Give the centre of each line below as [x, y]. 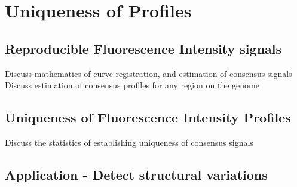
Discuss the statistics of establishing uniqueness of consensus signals [129, 142]
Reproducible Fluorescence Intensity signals [143, 48]
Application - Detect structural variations [136, 174]
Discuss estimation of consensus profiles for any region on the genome [132, 85]
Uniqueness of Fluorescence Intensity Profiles [148, 117]
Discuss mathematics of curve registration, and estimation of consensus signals [148, 73]
